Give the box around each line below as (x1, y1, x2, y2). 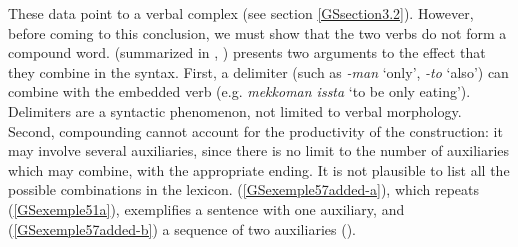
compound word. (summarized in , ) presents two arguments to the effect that (8, 42, 486, 63)
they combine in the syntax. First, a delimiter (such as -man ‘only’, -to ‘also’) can (8, 61, 509, 82)
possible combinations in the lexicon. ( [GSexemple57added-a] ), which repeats (8, 179, 480, 200)
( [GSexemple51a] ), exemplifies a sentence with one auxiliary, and (8, 198, 405, 219)
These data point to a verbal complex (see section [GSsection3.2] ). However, (8, 3, 474, 23)
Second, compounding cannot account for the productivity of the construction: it (8, 120, 503, 141)
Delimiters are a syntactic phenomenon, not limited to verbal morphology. (8, 100, 462, 121)
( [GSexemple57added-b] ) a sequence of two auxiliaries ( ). (8, 218, 356, 239)
